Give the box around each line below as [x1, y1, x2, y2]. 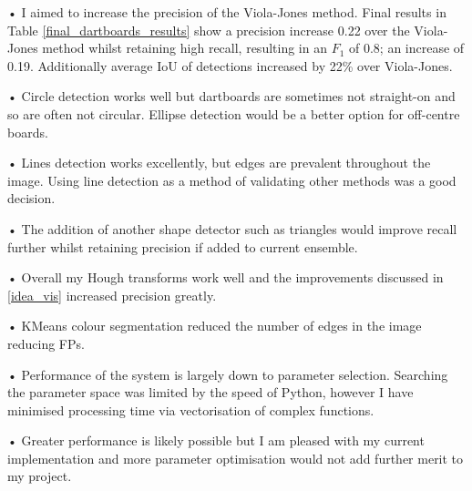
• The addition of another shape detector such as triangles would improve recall [7, 219, 457, 238]
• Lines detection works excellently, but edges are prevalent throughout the [7, 153, 431, 172]
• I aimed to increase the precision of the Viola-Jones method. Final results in [7, 3, 446, 21]
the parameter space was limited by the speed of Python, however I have [7, 383, 414, 402]
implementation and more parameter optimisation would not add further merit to [7, 448, 464, 467]
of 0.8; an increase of [349, 38, 465, 57]
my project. [7, 466, 72, 486]
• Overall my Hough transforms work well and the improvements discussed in [7, 268, 444, 287]
